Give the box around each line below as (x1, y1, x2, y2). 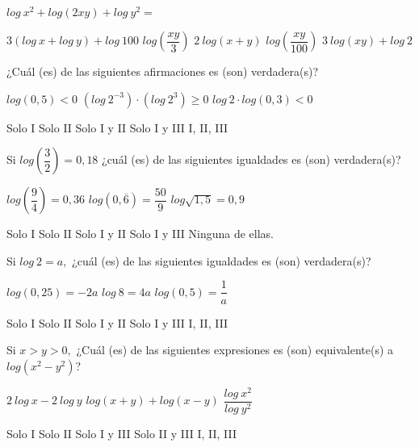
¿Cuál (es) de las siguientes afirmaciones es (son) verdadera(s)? (6, 63, 319, 80)
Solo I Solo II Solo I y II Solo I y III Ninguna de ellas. (6, 225, 274, 242)
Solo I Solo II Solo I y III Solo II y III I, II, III (6, 424, 237, 441)
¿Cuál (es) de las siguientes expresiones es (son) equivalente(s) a (76, 341, 394, 358)
